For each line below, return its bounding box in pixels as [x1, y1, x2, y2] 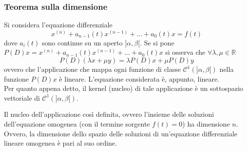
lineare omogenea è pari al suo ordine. [4, 138, 117, 148]
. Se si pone [140, 37, 174, 47]
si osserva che [165, 47, 206, 57]
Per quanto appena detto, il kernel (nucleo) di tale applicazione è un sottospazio [4, 83, 243, 93]
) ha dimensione [182, 118, 230, 129]
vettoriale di [4, 92, 40, 103]
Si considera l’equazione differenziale [4, 20, 113, 30]
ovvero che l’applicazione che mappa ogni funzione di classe [4, 64, 181, 74]
